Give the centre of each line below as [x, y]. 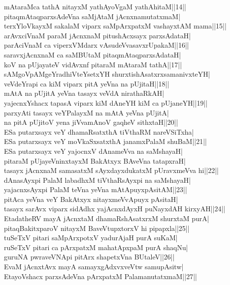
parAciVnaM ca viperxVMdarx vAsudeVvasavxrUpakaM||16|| [97, 45]
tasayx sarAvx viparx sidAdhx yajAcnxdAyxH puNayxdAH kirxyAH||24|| [115, 209]
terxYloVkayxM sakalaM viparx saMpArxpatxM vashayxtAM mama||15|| [115, 26]
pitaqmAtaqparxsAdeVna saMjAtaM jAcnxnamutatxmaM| [92, 16]
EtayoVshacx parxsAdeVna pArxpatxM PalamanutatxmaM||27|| [100, 276]
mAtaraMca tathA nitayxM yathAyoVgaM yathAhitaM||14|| [95, 6]
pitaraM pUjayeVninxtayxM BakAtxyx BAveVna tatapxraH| [95, 160]
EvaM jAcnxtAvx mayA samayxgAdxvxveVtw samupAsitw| [94, 267]
